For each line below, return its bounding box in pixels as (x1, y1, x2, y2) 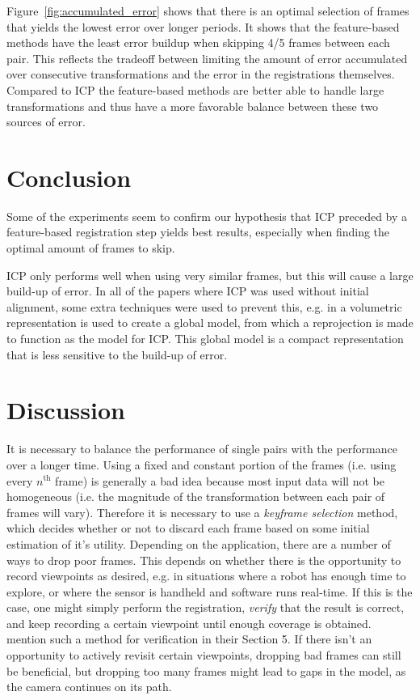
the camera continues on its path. (6, 678, 172, 695)
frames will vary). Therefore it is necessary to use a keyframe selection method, (6, 503, 398, 520)
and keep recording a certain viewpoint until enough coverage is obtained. (6, 614, 372, 631)
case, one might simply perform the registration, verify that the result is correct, (6, 599, 405, 616)
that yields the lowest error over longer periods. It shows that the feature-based (6, 18, 400, 35)
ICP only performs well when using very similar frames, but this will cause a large (6, 266, 414, 283)
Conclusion (6, 160, 132, 193)
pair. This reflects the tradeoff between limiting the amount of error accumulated (6, 49, 408, 66)
